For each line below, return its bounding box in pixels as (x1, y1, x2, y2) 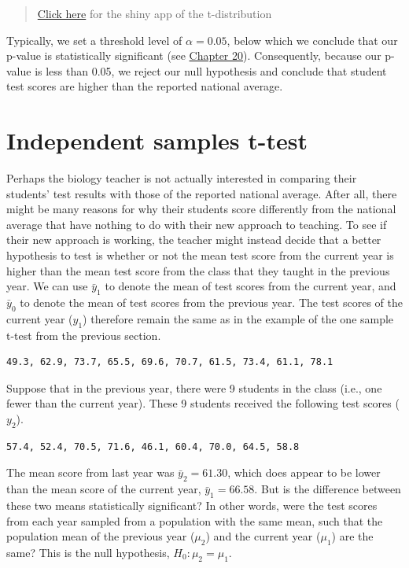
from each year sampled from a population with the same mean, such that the (6, 512, 383, 529)
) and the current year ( (205, 528, 321, 544)
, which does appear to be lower (227, 464, 381, 481)
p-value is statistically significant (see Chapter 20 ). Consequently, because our (6, 47, 381, 64)
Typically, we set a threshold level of (6, 31, 182, 48)
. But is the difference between (254, 481, 401, 497)
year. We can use (6, 278, 88, 294)
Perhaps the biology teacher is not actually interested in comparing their (6, 170, 357, 186)
